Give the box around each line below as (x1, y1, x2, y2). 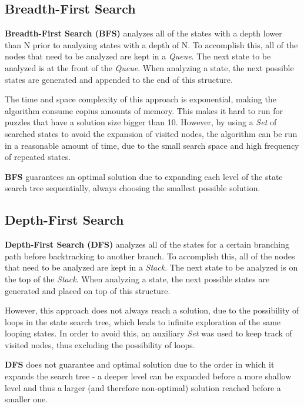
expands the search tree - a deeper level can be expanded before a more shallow (5, 370, 292, 382)
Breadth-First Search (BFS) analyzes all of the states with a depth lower (5, 27, 282, 39)
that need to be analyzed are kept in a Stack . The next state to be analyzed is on (5, 261, 298, 273)
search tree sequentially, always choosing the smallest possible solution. (5, 182, 260, 194)
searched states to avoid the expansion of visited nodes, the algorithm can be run (5, 127, 298, 139)
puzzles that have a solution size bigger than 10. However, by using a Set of (5, 116, 277, 128)
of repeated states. (5, 151, 71, 163)
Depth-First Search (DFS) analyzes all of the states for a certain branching (5, 238, 289, 251)
